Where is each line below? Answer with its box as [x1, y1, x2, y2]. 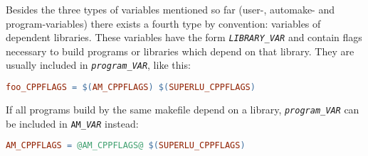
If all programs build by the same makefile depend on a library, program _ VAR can [6, 101, 359, 116]
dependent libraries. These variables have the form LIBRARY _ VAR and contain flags [6, 30, 362, 45]
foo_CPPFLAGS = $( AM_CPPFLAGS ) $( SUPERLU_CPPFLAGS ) [6, 82, 256, 93]
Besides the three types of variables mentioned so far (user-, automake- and [6, 2, 335, 16]
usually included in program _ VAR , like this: [6, 57, 191, 72]
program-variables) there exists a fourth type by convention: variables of [6, 16, 321, 30]
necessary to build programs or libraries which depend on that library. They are [6, 43, 354, 58]
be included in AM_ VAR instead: [6, 116, 139, 130]
